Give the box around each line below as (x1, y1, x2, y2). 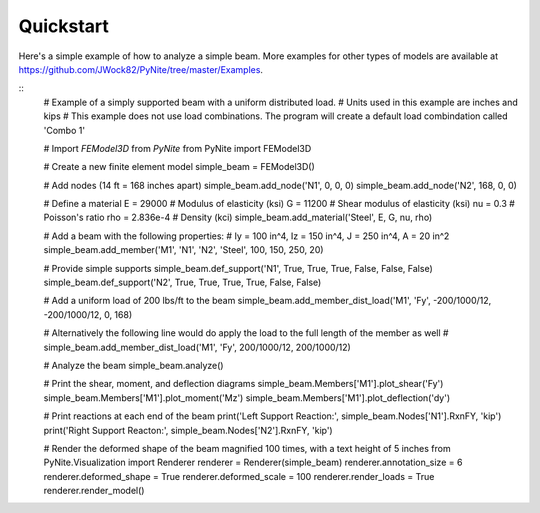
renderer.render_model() (43, 485, 145, 497)
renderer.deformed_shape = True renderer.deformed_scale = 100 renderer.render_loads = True (43, 470, 435, 482)
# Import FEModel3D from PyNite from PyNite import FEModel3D (43, 142, 312, 154)
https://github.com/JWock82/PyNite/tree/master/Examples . (18, 63, 264, 75)
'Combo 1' (43, 124, 85, 136)
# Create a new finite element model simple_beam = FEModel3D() (43, 161, 315, 173)
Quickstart (18, 15, 110, 37)
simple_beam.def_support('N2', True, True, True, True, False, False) (43, 276, 322, 289)
